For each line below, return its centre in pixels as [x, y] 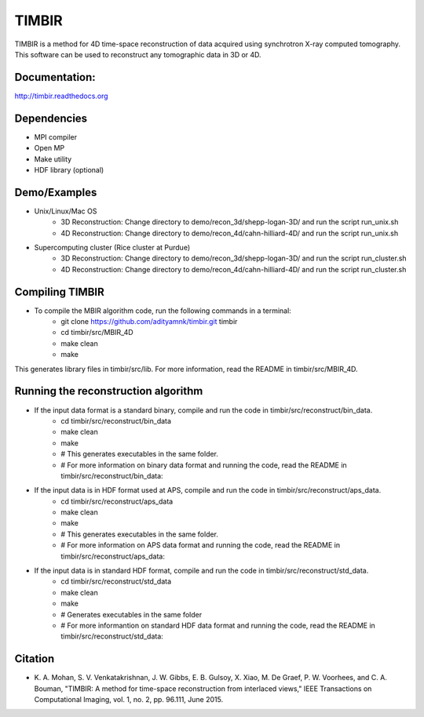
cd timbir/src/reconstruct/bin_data [116, 420]
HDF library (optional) [69, 169]
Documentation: [55, 77]
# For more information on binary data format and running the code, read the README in [204, 465]
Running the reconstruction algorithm [109, 391]
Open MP [49, 148]
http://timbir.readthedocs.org [62, 96]
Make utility [53, 159]
